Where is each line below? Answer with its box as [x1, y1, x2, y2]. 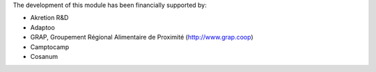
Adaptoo [30, 23, 55, 31]
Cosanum [30, 52, 58, 60]
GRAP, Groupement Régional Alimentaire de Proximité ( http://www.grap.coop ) [30, 33, 253, 42]
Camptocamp [30, 42, 70, 51]
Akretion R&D [30, 14, 69, 22]
